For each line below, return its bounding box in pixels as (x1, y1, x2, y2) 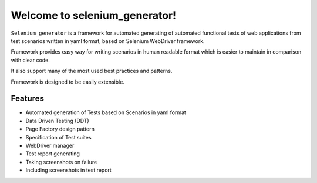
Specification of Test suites (25, 134, 92, 141)
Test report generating (25, 150, 80, 157)
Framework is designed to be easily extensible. (11, 78, 124, 85)
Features (11, 94, 44, 104)
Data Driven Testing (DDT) (25, 117, 89, 124)
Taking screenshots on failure (25, 158, 97, 165)
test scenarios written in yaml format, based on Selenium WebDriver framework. (11, 37, 205, 44)
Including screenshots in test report (25, 167, 112, 174)
